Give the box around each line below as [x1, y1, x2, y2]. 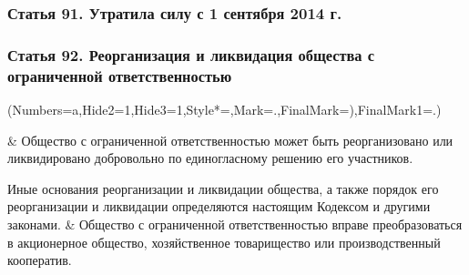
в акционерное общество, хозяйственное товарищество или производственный [7, 232, 441, 251]
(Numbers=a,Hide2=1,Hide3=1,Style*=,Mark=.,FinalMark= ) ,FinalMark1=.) [7, 99, 442, 118]
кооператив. [7, 250, 72, 270]
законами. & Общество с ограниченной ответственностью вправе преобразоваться [7, 214, 463, 233]
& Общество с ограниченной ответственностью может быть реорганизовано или [7, 130, 454, 149]
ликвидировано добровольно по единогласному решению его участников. [7, 148, 413, 168]
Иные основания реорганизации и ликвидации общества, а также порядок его [7, 178, 439, 198]
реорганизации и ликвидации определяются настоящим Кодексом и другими [7, 197, 431, 216]
